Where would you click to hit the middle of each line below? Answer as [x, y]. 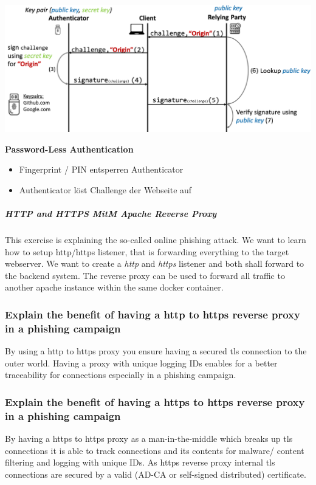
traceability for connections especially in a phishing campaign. [121, 375]
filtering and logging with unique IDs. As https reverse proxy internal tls [140, 462]
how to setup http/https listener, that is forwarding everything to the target [147, 251]
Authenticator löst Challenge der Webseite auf [105, 189]
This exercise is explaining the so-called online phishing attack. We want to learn [156, 240]
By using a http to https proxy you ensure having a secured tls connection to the [156, 351]
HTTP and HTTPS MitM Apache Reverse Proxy [111, 214]
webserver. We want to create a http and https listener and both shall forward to [155, 263]
